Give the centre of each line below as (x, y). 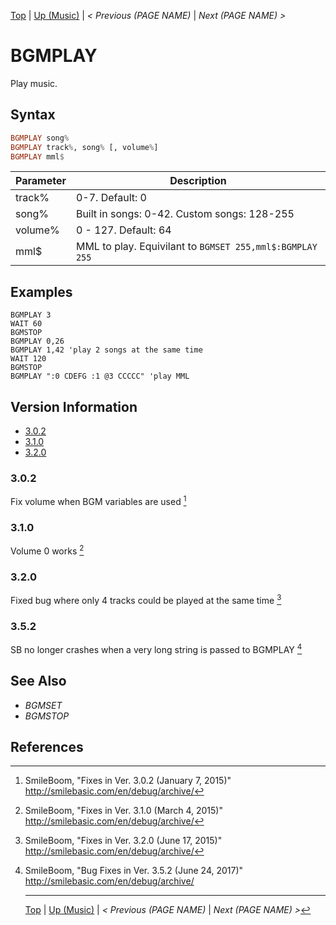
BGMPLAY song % (40, 138)
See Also (38, 681)
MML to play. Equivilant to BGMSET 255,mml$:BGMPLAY (196, 247)
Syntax (33, 115)
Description (198, 181)
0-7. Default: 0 (111, 198)
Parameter (41, 181)
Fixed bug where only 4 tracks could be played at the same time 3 (146, 599)
